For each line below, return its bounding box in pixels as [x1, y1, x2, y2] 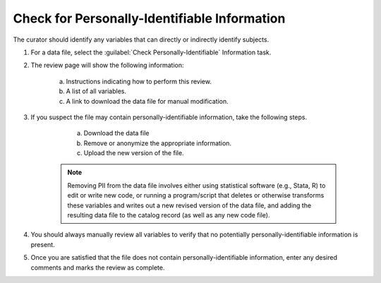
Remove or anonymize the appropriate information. [83, 138, 232, 147]
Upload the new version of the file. [83, 149, 184, 157]
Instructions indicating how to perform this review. [66, 77, 212, 85]
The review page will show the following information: [30, 61, 184, 70]
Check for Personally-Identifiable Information [13, 11, 286, 26]
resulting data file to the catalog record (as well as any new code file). [67, 211, 270, 219]
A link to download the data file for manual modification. [66, 97, 229, 105]
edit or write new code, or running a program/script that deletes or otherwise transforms [67, 191, 325, 200]
